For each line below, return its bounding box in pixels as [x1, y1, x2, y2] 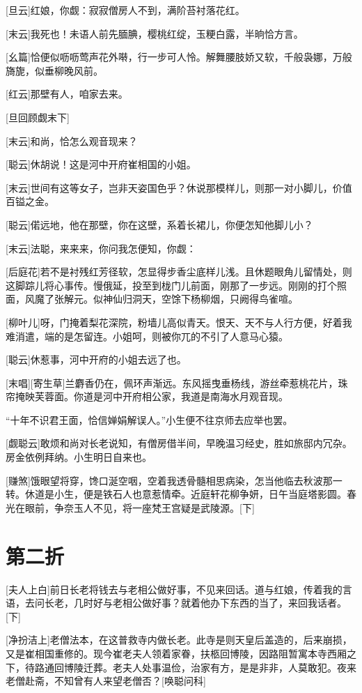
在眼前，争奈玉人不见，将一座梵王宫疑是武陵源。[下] [15, 500, 255, 515]
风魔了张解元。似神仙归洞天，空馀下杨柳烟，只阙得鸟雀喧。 [24, 291, 298, 306]
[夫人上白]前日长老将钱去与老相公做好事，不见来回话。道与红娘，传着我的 [6, 581, 343, 596]
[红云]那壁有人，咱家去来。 [6, 86, 128, 101]
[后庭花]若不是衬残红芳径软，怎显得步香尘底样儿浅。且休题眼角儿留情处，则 [6, 264, 352, 279]
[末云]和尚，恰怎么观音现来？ [6, 133, 138, 148]
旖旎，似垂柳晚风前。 [6, 63, 103, 77]
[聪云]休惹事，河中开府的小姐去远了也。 [6, 352, 187, 367]
